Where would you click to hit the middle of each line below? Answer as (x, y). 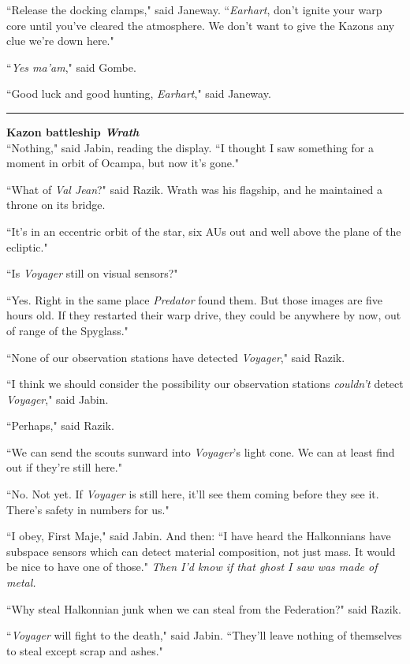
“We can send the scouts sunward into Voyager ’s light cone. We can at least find (201, 451)
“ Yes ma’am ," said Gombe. (71, 67)
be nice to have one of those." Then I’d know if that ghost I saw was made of (192, 567)
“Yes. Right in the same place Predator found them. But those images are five (195, 299)
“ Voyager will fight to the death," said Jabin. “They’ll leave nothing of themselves (204, 635)
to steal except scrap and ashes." (85, 650)
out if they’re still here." (64, 467)
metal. (21, 582)
